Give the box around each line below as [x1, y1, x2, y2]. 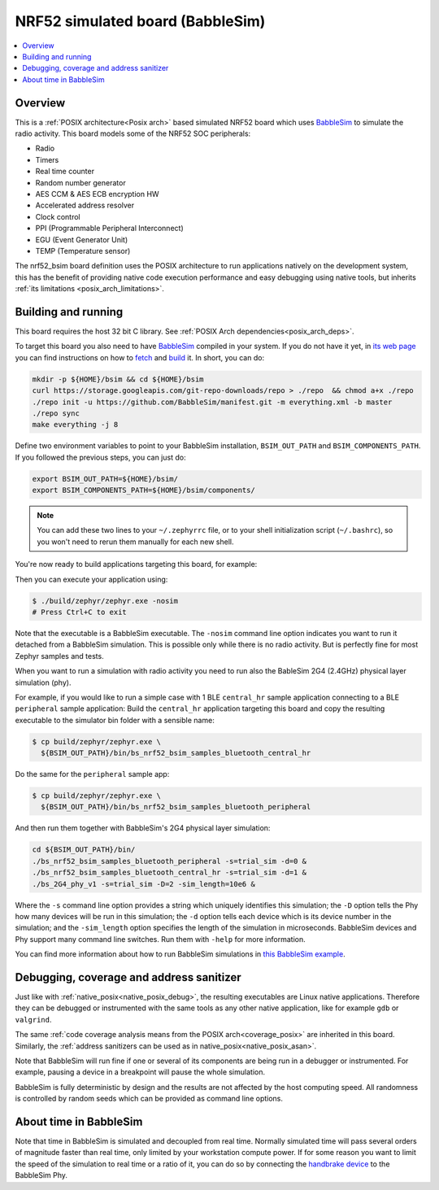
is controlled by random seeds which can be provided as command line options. [15, 1094, 284, 1104]
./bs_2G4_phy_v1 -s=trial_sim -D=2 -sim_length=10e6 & [32, 879, 255, 888]
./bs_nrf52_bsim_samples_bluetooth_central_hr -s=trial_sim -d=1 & [32, 868, 307, 878]
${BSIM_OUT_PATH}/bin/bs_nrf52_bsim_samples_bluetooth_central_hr [41, 748, 311, 758]
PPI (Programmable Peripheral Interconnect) [35, 224, 184, 233]
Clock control [35, 211, 80, 221]
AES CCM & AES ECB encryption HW [35, 189, 159, 198]
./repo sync [32, 408, 80, 418]
